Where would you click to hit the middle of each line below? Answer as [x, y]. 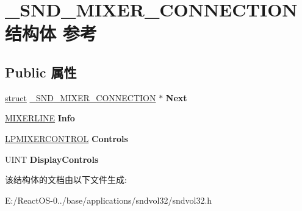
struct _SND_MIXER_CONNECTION [81, 97]
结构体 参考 [51, 33]
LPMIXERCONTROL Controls [67, 138]
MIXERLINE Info [40, 118]
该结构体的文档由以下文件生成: [66, 180]
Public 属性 [41, 72]
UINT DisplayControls [52, 159]
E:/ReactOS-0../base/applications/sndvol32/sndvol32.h [109, 200]
